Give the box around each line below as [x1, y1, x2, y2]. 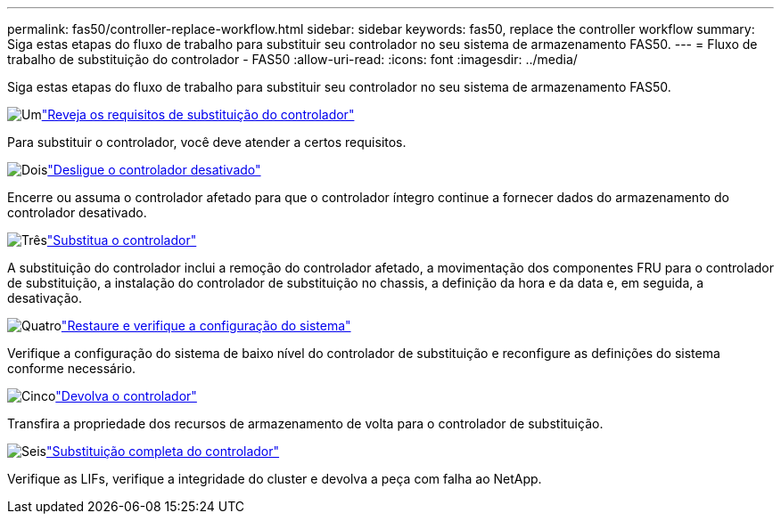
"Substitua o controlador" [46, 232, 197, 248]
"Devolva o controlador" [55, 388, 197, 403]
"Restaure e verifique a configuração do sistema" [61, 318, 351, 333]
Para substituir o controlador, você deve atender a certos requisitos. [7, 134, 407, 150]
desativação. [7, 290, 83, 305]
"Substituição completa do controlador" [45, 444, 280, 459]
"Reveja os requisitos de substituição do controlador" [41, 107, 355, 122]
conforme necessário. [7, 361, 136, 376]
